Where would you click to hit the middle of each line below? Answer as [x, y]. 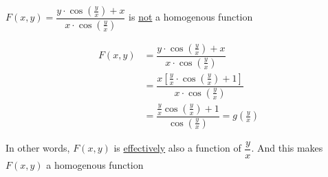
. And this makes [287, 148]
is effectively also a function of [177, 148]
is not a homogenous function [191, 17]
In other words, [38, 148]
